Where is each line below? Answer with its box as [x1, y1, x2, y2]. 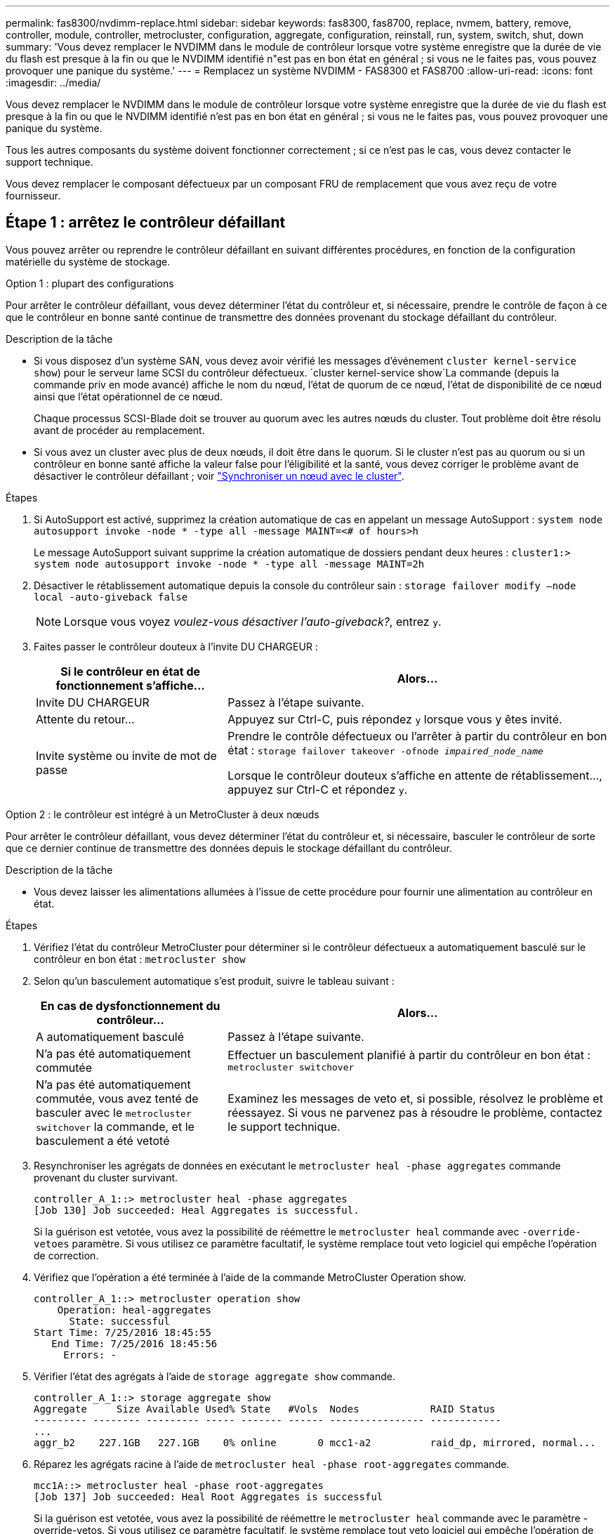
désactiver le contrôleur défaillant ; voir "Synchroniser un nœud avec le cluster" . [34, 469, 404, 482]
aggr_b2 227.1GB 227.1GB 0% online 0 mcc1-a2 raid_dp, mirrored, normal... [34, 1436, 596, 1448]
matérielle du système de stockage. [6, 255, 171, 268]
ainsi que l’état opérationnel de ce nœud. [34, 390, 223, 402]
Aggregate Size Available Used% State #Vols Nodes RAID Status [34, 1403, 496, 1415]
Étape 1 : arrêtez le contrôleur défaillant [6, 214, 286, 232]
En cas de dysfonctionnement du [40, 998, 220, 1013]
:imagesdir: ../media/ [6, 77, 101, 88]
